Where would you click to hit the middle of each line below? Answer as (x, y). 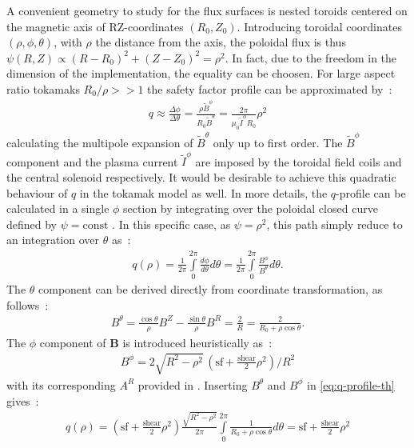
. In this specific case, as (171, 224)
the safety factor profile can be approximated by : (270, 88)
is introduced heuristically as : (197, 342)
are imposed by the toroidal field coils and (299, 161)
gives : (23, 400)
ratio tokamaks (43, 88)
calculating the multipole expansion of (100, 143)
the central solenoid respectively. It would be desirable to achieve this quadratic (201, 177)
